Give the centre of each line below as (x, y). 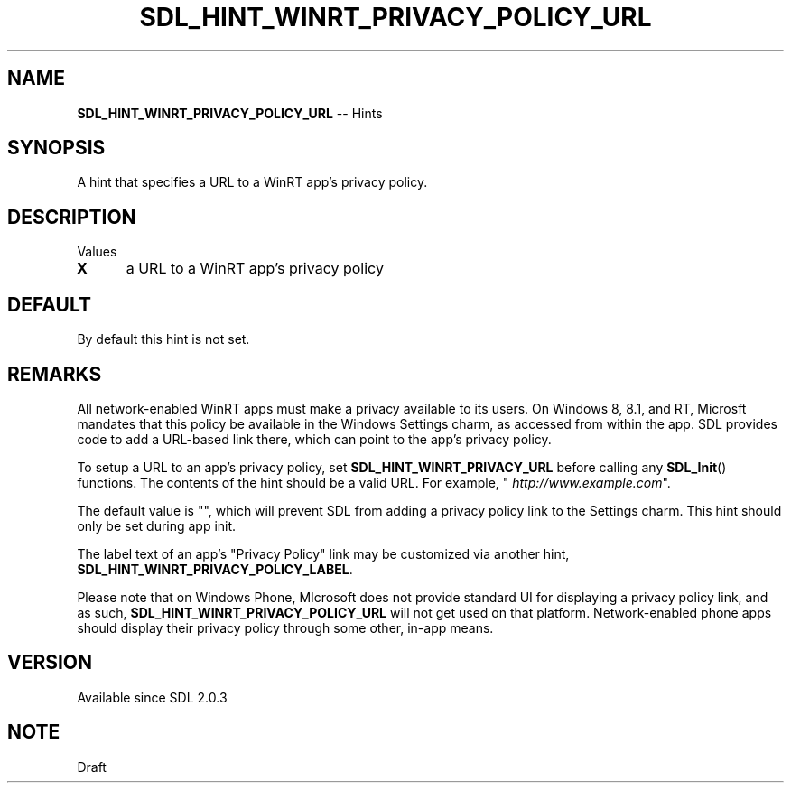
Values (97, 252)
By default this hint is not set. (163, 339)
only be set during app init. (157, 525)
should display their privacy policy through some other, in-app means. (285, 627)
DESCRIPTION (72, 217)
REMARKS (55, 374)
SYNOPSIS (56, 148)
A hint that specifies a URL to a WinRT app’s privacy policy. (252, 182)
